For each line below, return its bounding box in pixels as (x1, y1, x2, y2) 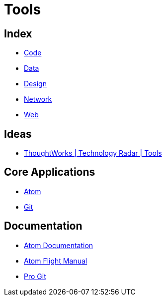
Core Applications (4, 166, 95, 179)
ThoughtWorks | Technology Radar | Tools (24, 149, 162, 158)
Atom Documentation (24, 241, 93, 250)
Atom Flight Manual (24, 256, 87, 265)
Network (24, 95, 52, 104)
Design (24, 79, 47, 88)
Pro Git (24, 272, 46, 281)
